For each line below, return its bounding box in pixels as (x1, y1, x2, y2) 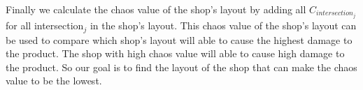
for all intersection (6, 18, 84, 33)
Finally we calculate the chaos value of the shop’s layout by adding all (6, 2, 306, 16)
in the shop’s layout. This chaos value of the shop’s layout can (90, 18, 357, 33)
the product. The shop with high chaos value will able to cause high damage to (6, 46, 345, 61)
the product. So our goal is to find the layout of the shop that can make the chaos (6, 59, 357, 74)
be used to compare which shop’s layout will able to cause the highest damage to (6, 32, 353, 47)
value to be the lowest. (6, 73, 102, 88)
